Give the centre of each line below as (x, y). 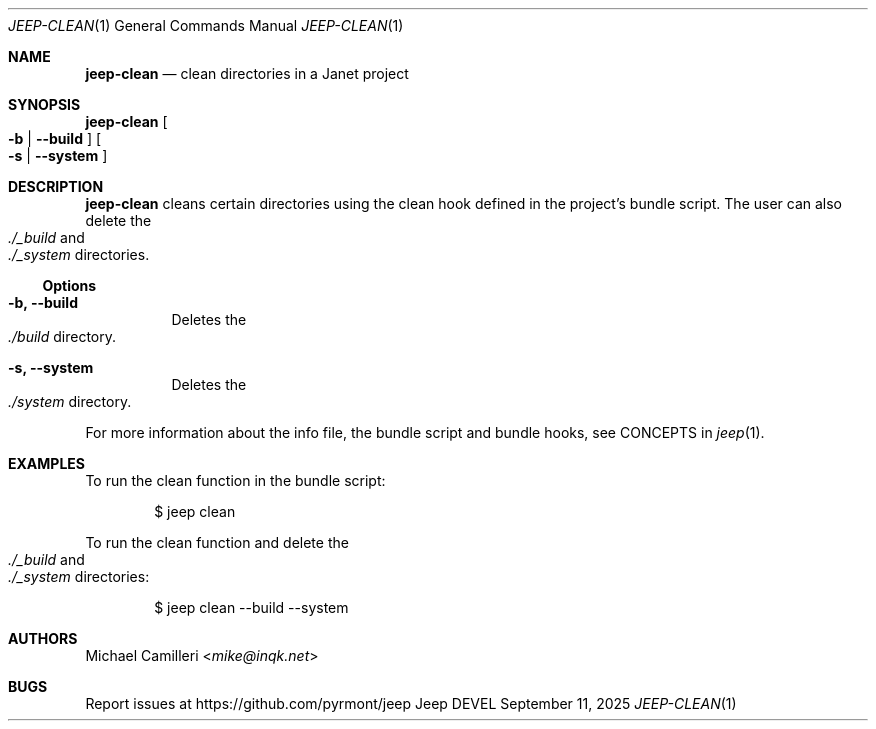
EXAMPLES (46, 463)
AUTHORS (43, 638)
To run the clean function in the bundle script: (235, 480)
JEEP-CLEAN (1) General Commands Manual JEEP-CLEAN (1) (206, 25)
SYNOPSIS (44, 104)
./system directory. (70, 401)
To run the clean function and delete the (217, 542)
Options (69, 285)
